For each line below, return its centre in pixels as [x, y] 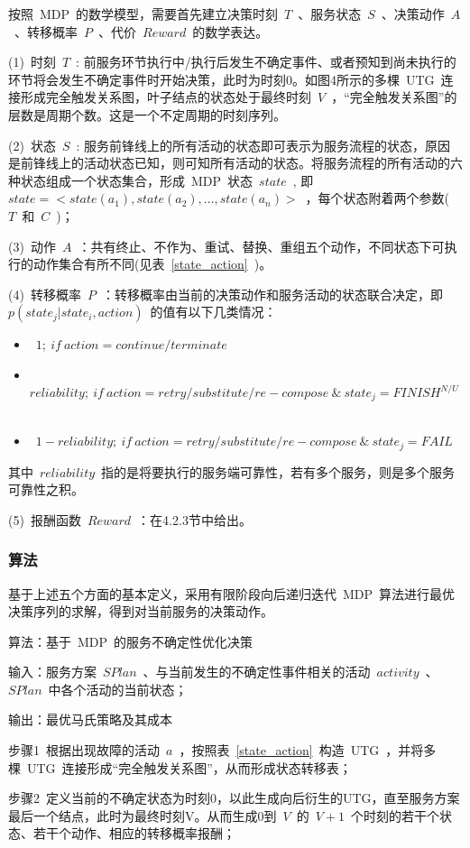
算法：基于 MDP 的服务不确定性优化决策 [131, 641]
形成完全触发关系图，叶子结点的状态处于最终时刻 [166, 97]
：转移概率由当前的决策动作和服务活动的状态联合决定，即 [272, 294]
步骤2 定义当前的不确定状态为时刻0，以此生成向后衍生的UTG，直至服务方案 [234, 798]
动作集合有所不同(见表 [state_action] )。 [152, 264]
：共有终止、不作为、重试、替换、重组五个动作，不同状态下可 [261, 246]
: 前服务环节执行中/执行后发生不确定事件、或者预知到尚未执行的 [266, 62]
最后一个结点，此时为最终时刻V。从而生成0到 [143, 815]
